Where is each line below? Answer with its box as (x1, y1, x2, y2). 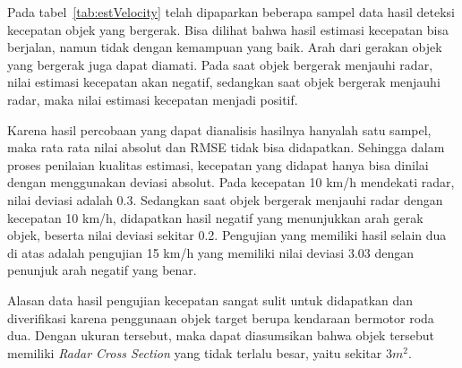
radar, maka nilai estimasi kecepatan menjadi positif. (7, 90, 298, 108)
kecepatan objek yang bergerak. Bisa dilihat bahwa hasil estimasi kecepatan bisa (7, 20, 449, 39)
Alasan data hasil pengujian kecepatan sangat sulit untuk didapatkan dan (7, 290, 414, 309)
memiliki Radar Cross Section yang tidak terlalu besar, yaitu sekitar (7, 343, 382, 362)
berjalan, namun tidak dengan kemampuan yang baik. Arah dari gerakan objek (7, 38, 442, 56)
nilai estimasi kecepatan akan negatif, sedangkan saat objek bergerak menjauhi (7, 73, 441, 91)
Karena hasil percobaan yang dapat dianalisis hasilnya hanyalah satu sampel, (7, 120, 432, 139)
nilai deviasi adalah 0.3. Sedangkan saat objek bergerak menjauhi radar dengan (7, 190, 443, 209)
